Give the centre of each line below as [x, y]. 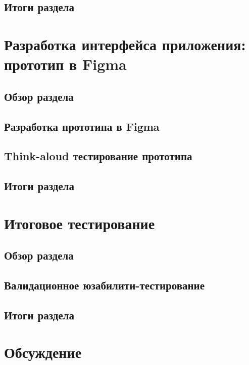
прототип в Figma [65, 64]
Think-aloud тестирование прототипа [98, 156]
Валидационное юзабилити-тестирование [105, 285]
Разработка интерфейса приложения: [125, 44]
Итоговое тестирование [80, 223]
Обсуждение [43, 352]
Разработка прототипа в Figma [82, 126]
